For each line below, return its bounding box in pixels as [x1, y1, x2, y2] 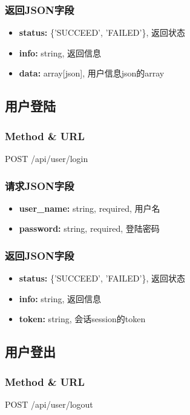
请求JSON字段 [5, 178, 74, 193]
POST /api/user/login [5, 152, 88, 164]
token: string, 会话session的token [19, 312, 146, 325]
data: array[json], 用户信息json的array [19, 67, 165, 79]
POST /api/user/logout [5, 398, 93, 410]
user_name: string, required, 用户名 [19, 201, 160, 214]
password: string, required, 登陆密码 [19, 222, 160, 235]
